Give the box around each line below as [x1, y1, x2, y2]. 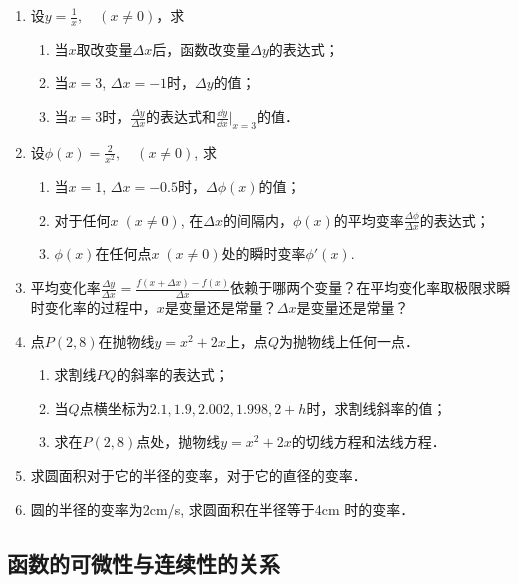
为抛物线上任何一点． [278, 330, 419, 351]
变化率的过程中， [44, 297, 157, 318]
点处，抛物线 [136, 431, 221, 452]
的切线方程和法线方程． [291, 431, 446, 452]
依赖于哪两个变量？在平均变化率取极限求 [230, 277, 497, 298]
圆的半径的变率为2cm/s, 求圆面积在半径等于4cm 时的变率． [30, 498, 415, 519]
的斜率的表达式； [116, 364, 229, 385]
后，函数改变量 [152, 38, 251, 59]
